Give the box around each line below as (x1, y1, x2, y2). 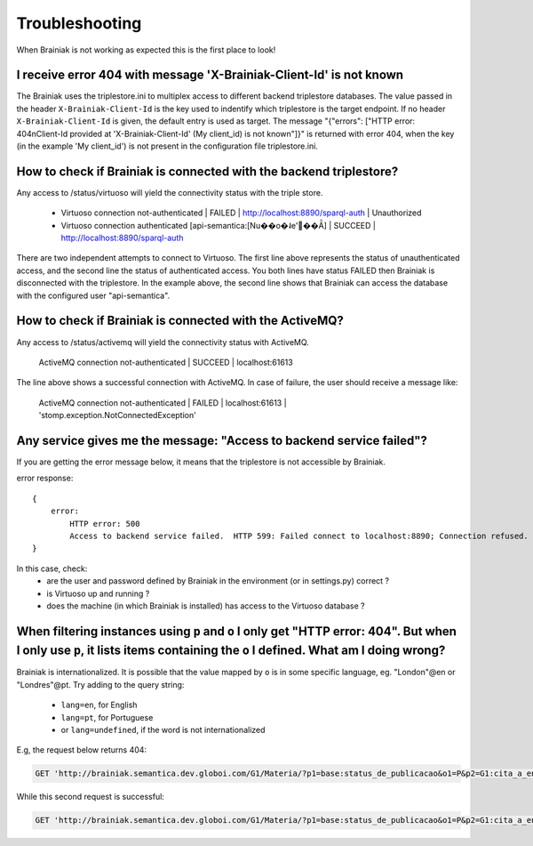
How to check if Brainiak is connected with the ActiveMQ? (16, 313, 344, 328)
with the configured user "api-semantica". (16, 290, 171, 301)
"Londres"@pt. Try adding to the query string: (16, 679, 185, 689)
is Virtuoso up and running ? (46, 588, 150, 599)
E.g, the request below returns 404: (16, 745, 147, 755)
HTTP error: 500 (69, 519, 140, 528)
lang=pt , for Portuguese (60, 712, 154, 722)
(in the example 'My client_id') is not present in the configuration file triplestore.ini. (16, 141, 319, 151)
